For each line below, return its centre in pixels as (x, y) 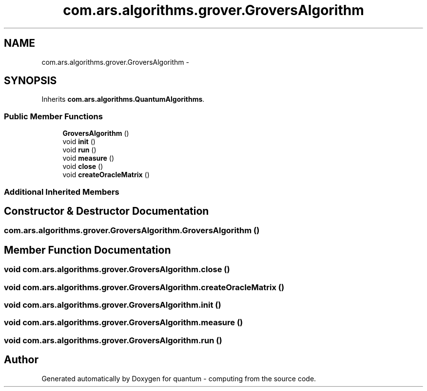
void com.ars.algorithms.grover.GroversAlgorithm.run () (113, 340)
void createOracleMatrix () (106, 175)
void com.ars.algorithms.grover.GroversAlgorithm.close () (117, 270)
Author (21, 360)
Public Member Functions (53, 116)
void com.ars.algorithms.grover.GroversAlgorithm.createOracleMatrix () (144, 287)
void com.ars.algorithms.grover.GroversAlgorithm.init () (113, 305)
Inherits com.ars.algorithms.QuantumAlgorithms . (123, 99)
